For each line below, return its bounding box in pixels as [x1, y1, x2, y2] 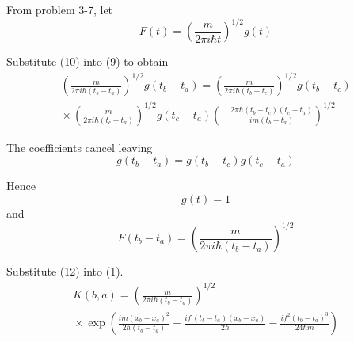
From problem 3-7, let [6, 2, 113, 17]
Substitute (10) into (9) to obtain [6, 53, 169, 70]
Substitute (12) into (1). [6, 263, 124, 279]
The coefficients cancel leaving [6, 139, 153, 155]
